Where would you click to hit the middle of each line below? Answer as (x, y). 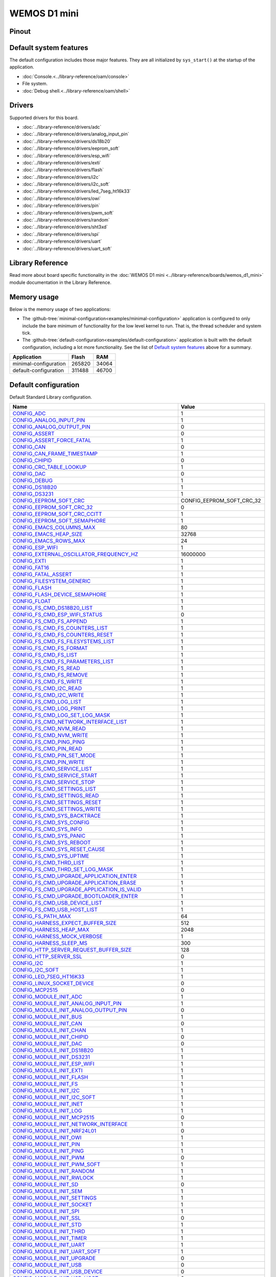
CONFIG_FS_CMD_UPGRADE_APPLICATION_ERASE (74, 883)
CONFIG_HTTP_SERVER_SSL (48, 957)
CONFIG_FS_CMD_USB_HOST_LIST (55, 910)
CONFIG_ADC (29, 414)
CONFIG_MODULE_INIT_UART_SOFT (56, 1251)
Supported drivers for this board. (44, 117)
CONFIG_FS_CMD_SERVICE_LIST (52, 769)
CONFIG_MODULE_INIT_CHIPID (51, 1037)
